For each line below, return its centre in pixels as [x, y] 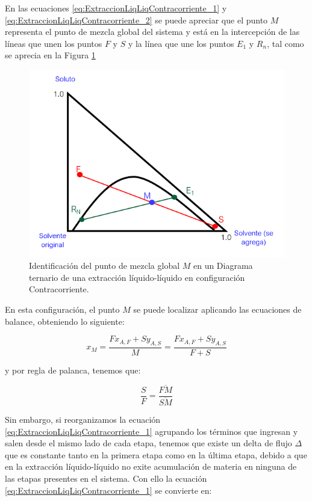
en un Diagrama [223, 266]
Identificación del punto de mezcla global [105, 266]
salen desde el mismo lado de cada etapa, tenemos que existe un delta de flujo [148, 443]
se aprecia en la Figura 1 [50, 55]
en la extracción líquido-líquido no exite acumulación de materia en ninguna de [151, 466]
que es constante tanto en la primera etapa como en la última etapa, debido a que [156, 454]
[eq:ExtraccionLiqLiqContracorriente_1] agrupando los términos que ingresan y [151, 431]
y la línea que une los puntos [181, 43]
